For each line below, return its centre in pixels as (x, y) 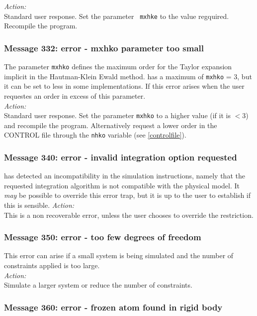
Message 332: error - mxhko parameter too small (104, 48)
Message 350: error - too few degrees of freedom (103, 237)
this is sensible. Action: (39, 205)
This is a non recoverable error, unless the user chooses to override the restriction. (129, 215)
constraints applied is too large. (52, 265)
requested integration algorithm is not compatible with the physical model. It (122, 185)
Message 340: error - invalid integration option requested (121, 157)
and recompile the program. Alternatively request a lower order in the (111, 125)
